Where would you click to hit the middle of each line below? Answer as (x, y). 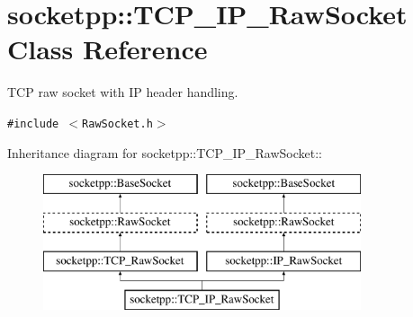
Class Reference (108, 49)
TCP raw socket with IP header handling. (123, 92)
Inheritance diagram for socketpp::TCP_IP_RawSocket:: (165, 152)
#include (33, 123)
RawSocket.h (117, 123)
